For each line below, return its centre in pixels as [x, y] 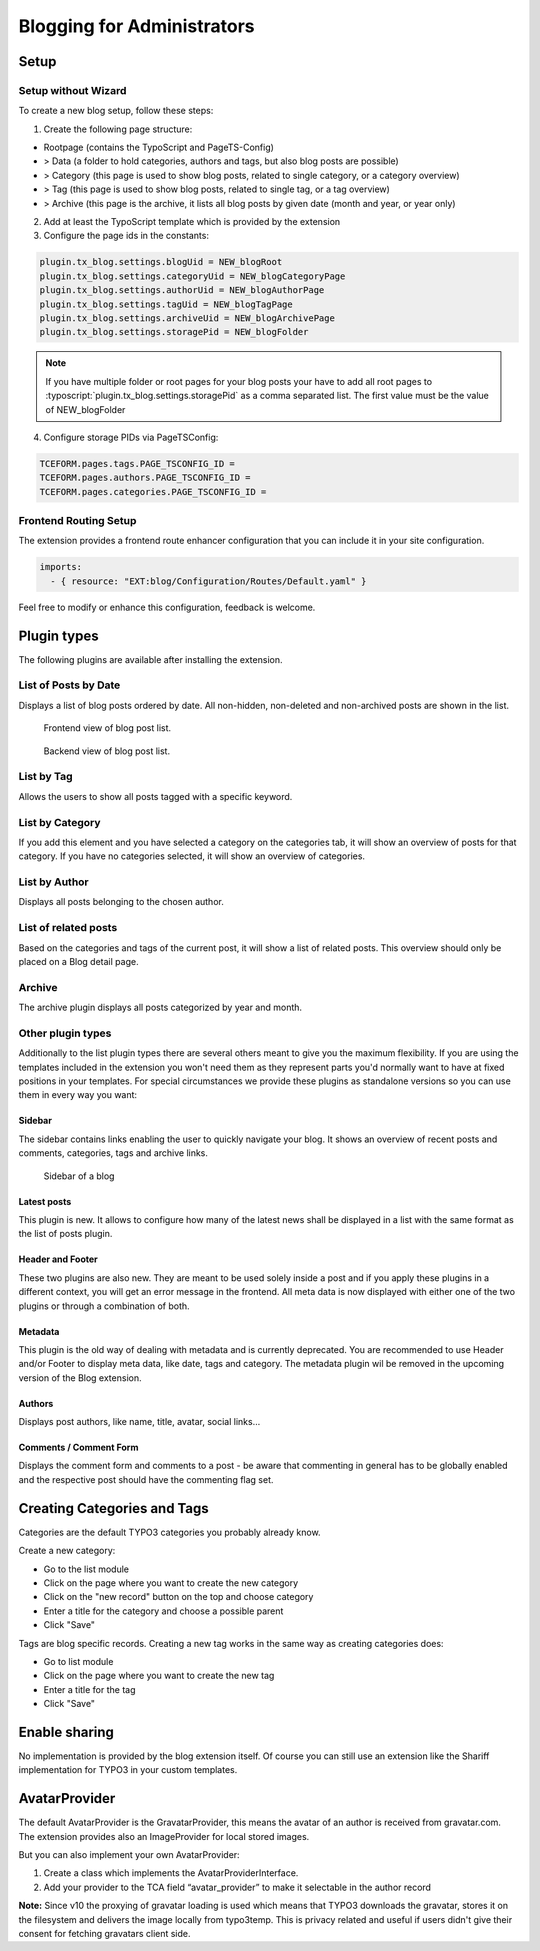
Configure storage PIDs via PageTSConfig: [131, 437]
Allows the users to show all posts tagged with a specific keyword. [155, 796]
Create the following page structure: [118, 129]
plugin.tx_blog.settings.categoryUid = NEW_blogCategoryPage [192, 276]
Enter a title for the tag [89, 1689]
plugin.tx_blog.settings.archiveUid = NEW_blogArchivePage [187, 318]
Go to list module [78, 1661]
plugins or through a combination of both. [104, 1306]
